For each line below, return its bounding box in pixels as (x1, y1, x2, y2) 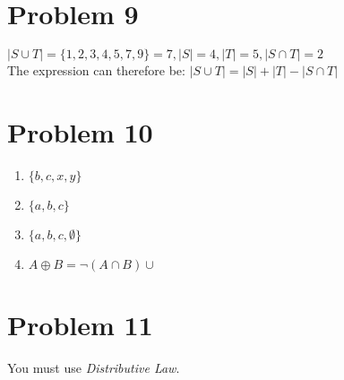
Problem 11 (7, 307, 153, 343)
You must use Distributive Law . (7, 358, 180, 376)
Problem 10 (7, 113, 153, 150)
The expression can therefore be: (7, 61, 185, 80)
